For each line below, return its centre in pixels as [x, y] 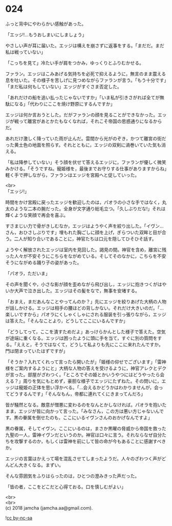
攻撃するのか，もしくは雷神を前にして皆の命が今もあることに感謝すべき [90, 441]
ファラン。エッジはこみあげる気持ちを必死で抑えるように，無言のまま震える [86, 74]
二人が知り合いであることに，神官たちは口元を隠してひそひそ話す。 [85, 238]
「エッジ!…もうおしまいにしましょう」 [46, 34]
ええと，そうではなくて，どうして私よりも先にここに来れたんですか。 [90, 345]
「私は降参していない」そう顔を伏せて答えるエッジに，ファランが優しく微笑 [86, 162]
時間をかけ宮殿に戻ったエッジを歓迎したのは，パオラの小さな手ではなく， [84, 202]
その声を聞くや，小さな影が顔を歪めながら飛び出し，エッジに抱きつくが [81, 284]
